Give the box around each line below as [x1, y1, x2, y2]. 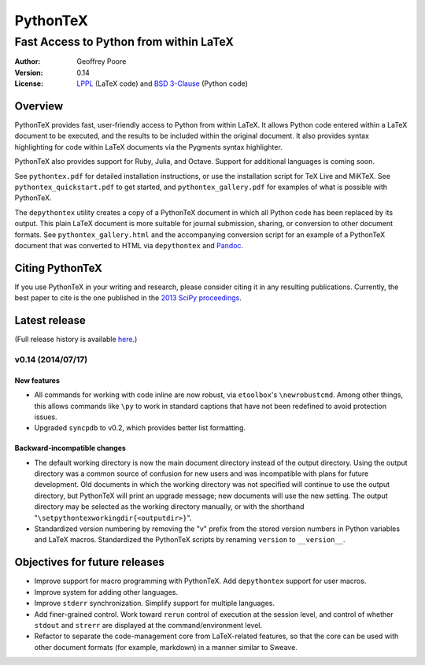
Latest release [14, 314, 86, 327]
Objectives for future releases [14, 555, 165, 569]
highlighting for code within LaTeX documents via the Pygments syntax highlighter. [14, 142, 283, 151]
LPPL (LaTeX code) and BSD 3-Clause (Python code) [76, 79, 248, 88]
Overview [14, 99, 64, 113]
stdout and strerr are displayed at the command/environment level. [34, 620, 263, 630]
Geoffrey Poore [76, 57, 127, 66]
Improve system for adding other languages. [34, 587, 179, 596]
